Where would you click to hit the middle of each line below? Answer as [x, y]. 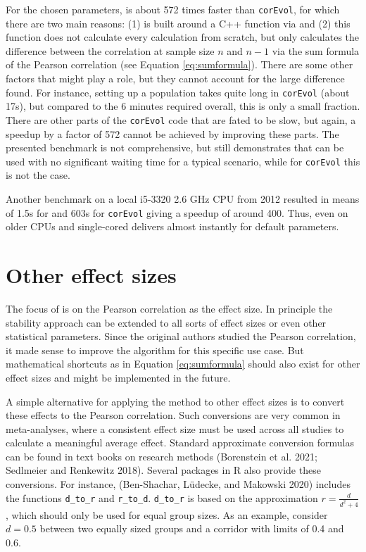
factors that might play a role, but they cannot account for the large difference [175, 79]
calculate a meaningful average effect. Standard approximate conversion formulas [180, 443]
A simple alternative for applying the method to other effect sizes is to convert [175, 401]
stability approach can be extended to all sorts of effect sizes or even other [166, 322]
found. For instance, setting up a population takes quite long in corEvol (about [178, 92]
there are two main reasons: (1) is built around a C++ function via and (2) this [178, 23]
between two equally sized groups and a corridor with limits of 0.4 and [192, 528]
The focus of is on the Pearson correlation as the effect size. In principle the [169, 308]
